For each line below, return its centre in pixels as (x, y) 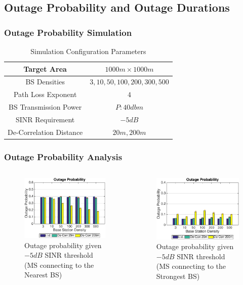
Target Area (45, 68)
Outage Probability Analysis (63, 156)
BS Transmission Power (45, 107)
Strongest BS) (178, 276)
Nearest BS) (43, 275)
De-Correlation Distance (45, 132)
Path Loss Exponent (45, 94)
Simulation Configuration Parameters (88, 51)
